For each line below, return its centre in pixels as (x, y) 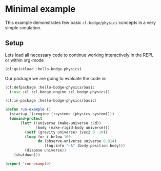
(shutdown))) (27, 155)
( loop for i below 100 (48, 137)
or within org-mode (24, 60)
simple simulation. (23, 27)
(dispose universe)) (46, 150)
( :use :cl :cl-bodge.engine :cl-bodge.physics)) (60, 92)
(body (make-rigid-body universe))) (73, 128)
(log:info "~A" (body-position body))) (85, 146)
